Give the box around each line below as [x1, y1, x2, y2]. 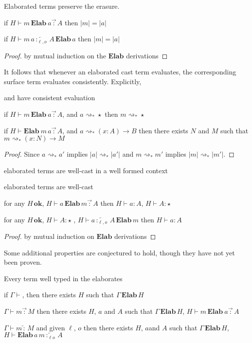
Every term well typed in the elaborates [4, 273, 123, 283]
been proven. [4, 257, 42, 267]
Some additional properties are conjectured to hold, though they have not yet [4, 247, 235, 257]
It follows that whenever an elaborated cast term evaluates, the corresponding [4, 67, 236, 77]
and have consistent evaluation [4, 92, 95, 103]
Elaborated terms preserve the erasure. [4, 1, 120, 11]
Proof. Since [4, 149, 40, 159]
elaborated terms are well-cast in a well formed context [4, 165, 168, 175]
